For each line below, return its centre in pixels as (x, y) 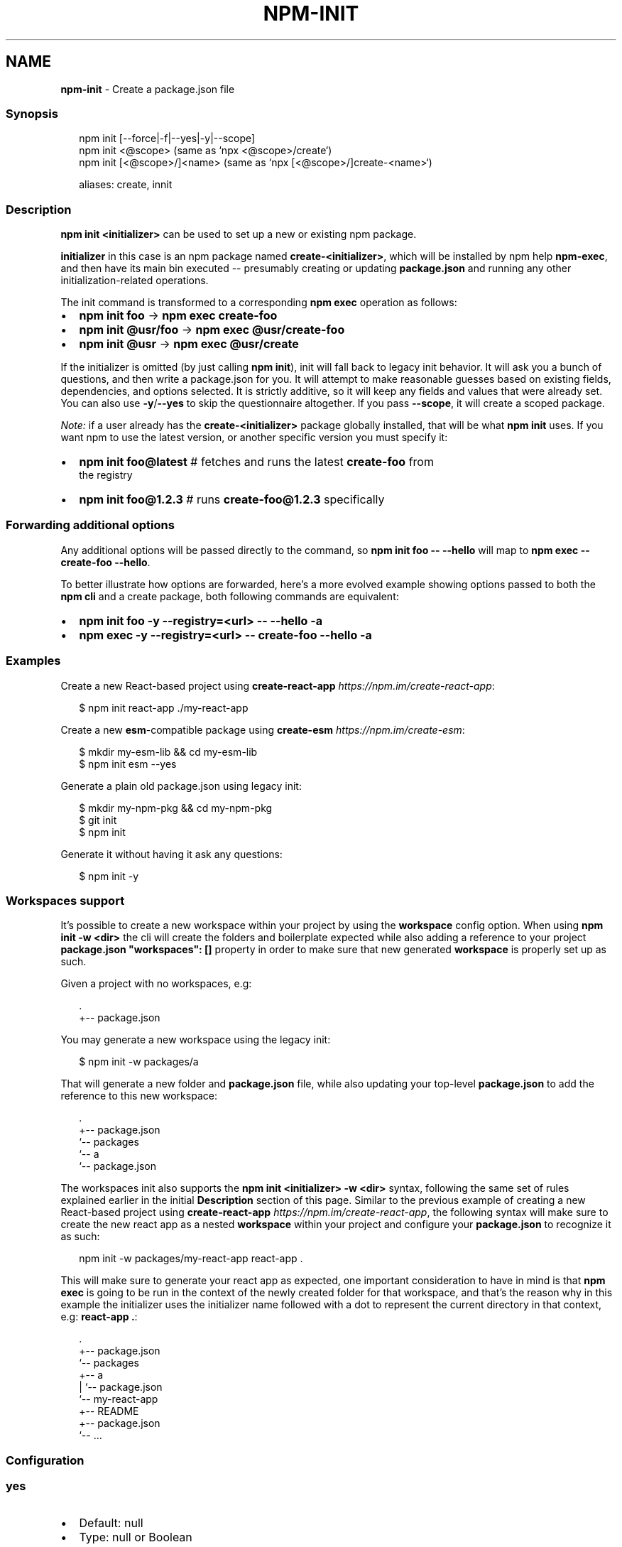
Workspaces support (65, 900)
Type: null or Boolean (136, 1537)
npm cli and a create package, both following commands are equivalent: (230, 596)
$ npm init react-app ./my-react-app (164, 707)
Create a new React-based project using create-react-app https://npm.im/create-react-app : (278, 685)
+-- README (109, 1411)
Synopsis (32, 113)
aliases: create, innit (126, 185)
